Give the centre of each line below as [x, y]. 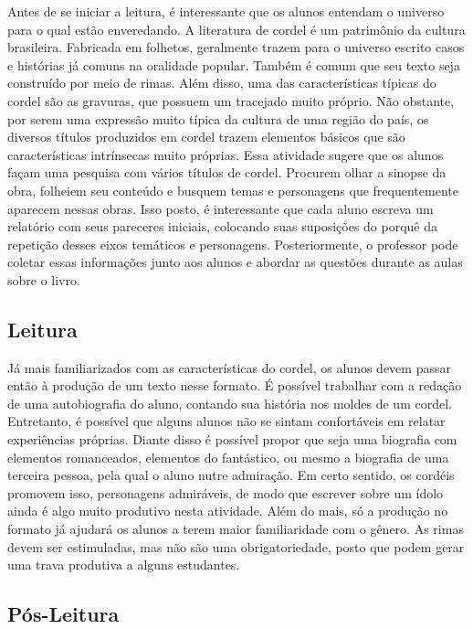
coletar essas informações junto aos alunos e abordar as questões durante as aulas [235, 262]
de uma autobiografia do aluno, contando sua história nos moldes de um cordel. [230, 403]
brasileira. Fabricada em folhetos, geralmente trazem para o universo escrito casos [236, 47]
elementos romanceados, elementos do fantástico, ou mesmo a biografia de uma [228, 457]
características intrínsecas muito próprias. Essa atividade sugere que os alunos [226, 154]
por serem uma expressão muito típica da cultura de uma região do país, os [218, 118]
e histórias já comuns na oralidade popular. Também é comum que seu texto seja [234, 64]
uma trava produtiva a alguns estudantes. [124, 565]
